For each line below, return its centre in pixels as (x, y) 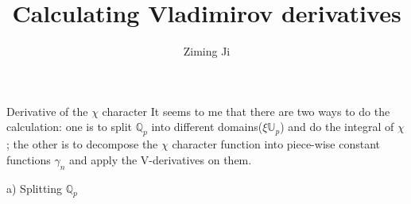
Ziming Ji (207, 51)
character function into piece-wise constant (276, 144)
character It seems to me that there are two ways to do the (246, 111)
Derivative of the (47, 111)
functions (29, 159)
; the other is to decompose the (82, 144)
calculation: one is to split (70, 127)
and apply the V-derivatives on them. (160, 159)
